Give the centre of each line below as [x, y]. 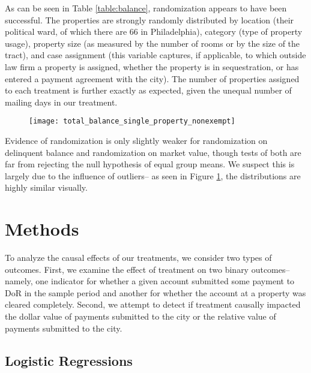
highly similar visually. [46, 187]
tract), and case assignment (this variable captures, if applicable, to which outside [155, 55]
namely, [19, 281]
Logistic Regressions [69, 360]
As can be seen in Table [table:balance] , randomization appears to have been [146, 8]
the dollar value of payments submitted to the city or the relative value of [140, 316]
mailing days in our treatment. [61, 102]
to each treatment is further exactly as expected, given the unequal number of [148, 90]
